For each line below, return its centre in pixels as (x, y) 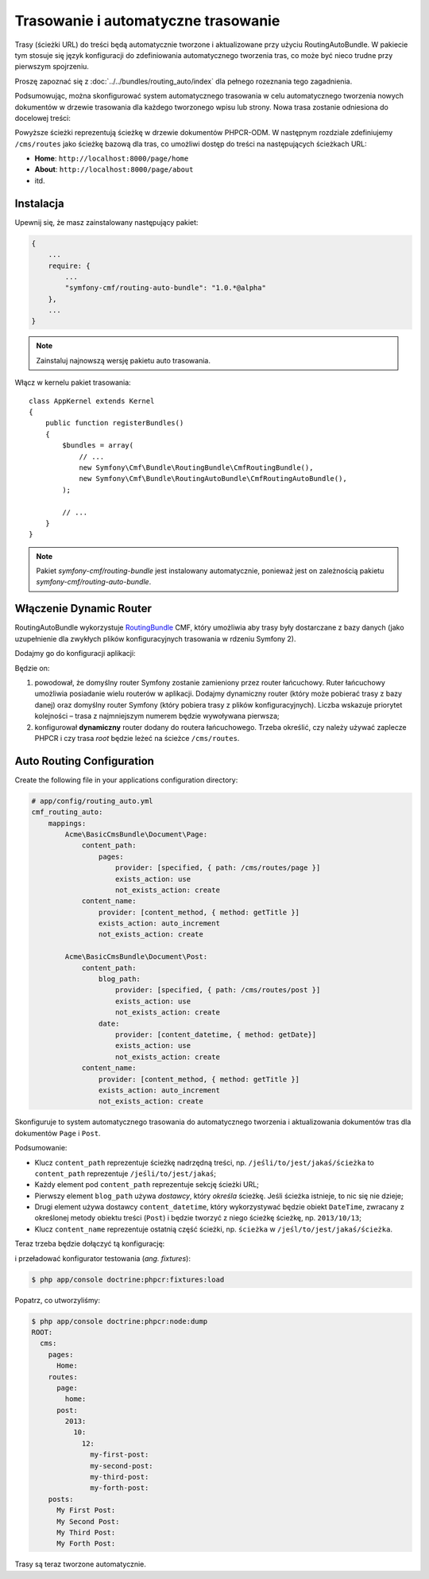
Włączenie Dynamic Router (83, 609)
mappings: (67, 823)
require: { (69, 266)
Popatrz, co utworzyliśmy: (58, 1300)
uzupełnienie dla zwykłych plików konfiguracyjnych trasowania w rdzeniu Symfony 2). (155, 638)
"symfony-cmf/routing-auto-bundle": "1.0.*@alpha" (165, 288)
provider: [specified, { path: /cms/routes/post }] (218, 990)
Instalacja (39, 203)
